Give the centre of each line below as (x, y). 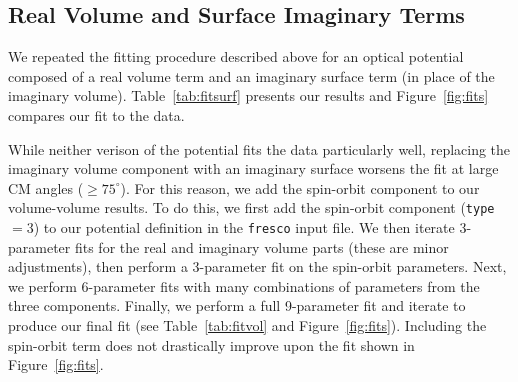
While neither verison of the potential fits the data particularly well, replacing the (259, 148)
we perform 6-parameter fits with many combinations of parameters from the (244, 285)
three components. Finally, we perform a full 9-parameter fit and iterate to (237, 305)
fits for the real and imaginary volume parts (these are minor (261, 246)
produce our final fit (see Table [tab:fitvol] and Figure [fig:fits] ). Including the (247, 325)
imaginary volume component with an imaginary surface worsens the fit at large (253, 168)
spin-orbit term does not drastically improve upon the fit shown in (211, 344)
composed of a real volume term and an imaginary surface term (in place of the (251, 75)
